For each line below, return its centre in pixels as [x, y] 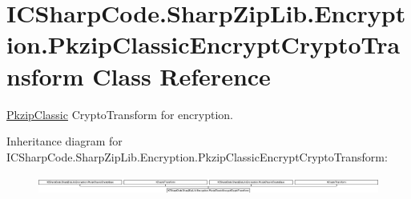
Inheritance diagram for [64, 141]
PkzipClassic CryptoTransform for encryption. [120, 114]
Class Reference [181, 76]
